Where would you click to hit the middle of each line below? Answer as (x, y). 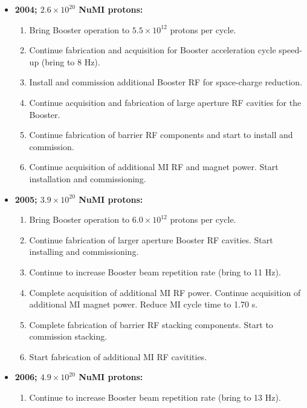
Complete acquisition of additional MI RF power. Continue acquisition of (165, 292)
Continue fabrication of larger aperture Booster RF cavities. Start (151, 239)
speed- (290, 50)
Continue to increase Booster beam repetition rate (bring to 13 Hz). (155, 397)
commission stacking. (68, 336)
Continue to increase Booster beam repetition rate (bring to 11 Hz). (155, 271)
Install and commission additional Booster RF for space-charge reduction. (166, 82)
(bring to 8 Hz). (71, 61)
